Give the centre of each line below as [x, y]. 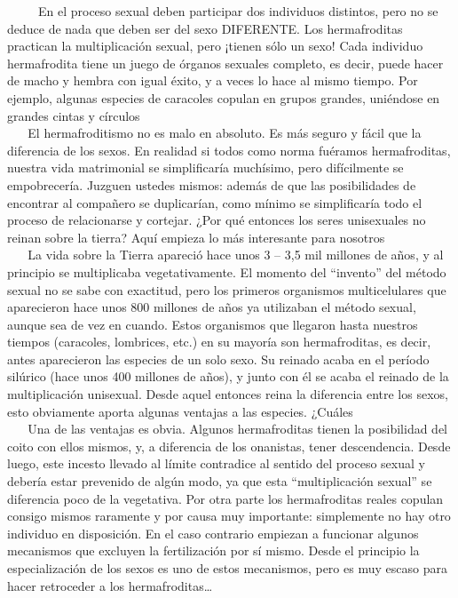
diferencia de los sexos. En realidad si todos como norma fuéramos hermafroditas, [229, 150]
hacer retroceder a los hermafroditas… [110, 585]
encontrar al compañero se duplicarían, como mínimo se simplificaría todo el [215, 202]
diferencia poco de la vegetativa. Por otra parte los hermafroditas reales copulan [225, 498]
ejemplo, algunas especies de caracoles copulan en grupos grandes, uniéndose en [224, 97]
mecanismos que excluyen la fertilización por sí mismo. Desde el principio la [213, 550]
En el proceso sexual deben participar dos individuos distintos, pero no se [238, 11]
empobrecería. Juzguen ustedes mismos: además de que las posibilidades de [212, 184]
